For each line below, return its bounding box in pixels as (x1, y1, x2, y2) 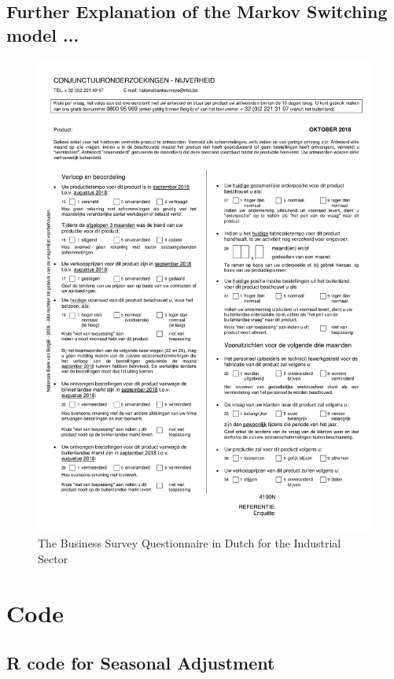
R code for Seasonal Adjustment (6, 651, 275, 675)
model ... (6, 22, 79, 46)
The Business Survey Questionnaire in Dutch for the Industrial (38, 535, 341, 551)
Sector (38, 550, 68, 566)
